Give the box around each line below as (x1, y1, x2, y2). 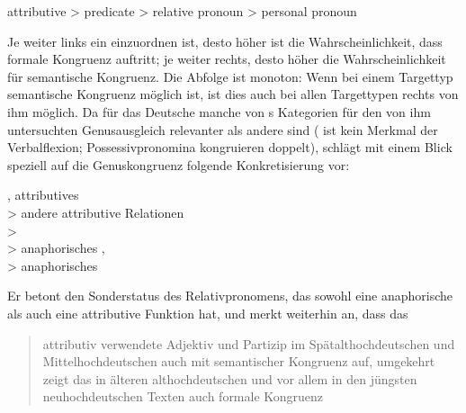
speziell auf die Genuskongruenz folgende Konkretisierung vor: (7, 155, 350, 174)
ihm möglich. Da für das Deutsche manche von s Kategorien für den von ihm (7, 102, 431, 121)
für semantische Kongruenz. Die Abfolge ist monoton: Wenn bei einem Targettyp (7, 67, 453, 85)
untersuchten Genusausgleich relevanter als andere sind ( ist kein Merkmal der (7, 120, 438, 139)
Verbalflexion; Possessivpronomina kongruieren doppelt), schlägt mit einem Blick (7, 138, 453, 157)
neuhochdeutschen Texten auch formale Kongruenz (42, 387, 324, 406)
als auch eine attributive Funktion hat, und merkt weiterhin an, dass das (7, 303, 408, 322)
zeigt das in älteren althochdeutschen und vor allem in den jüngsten (42, 369, 417, 388)
